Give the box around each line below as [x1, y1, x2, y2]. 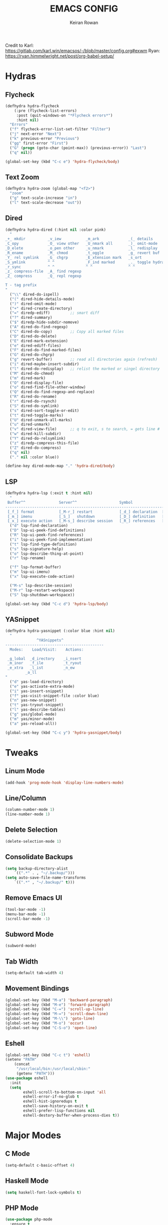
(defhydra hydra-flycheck [5, 103, 59, 108]
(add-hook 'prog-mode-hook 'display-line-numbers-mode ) [5, 780, 124, 785]
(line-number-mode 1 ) [5, 812, 50, 817]
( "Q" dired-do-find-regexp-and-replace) [9, 389, 95, 395]
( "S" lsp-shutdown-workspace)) [9, 592, 75, 597]
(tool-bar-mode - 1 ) [5, 907, 46, 912]
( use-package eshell [5, 1076, 48, 1081]
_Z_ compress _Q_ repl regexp [5, 273, 81, 279]
